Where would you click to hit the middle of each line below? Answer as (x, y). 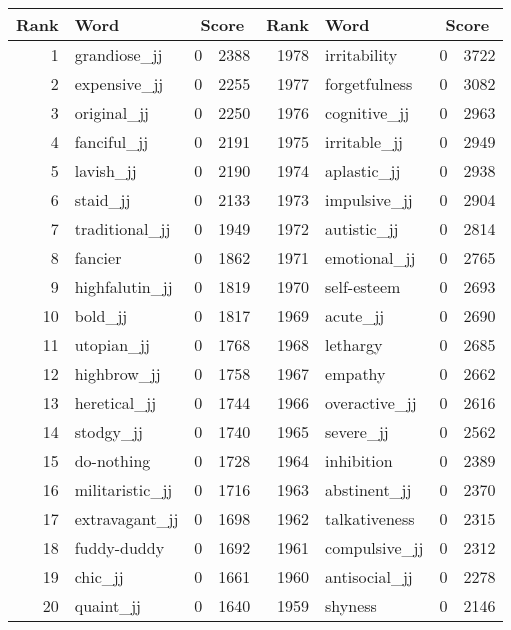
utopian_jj (112, 344)
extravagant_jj (126, 518)
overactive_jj (371, 402)
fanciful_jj (111, 141)
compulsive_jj (374, 547)
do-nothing (112, 460)
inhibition (359, 460)
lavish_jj (105, 170)
